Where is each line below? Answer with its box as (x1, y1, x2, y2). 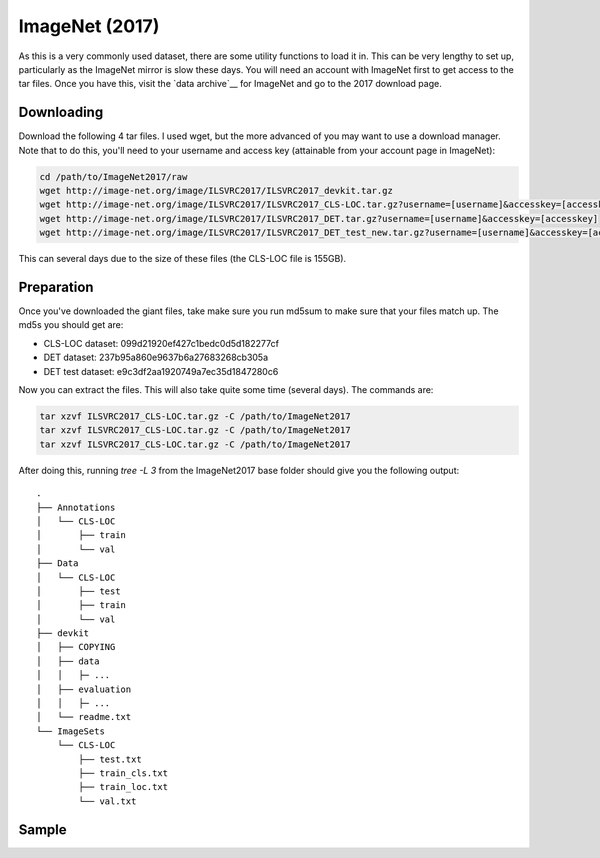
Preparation (18, 278, 94, 295)
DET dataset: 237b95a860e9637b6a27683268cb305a (43, 351, 269, 364)
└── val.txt (78, 795, 137, 807)
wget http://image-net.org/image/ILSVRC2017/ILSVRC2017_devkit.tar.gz (39, 185, 394, 196)
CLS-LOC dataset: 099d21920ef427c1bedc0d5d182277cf (43, 337, 280, 349)
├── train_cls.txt (78, 767, 169, 779)
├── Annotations (36, 501, 116, 513)
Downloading (18, 104, 104, 121)
